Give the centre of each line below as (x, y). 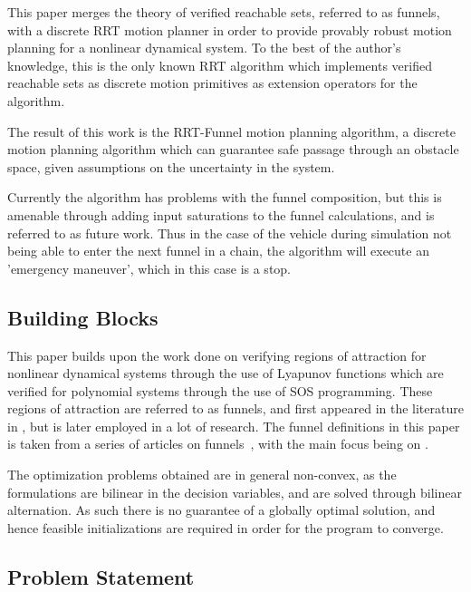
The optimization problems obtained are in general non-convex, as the (202, 475)
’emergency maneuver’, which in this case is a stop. (149, 268)
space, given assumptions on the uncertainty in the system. (171, 166)
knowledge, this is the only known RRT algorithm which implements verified (220, 65)
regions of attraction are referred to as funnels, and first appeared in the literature (235, 408)
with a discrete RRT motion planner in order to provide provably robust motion (230, 29)
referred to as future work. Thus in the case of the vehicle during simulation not (230, 233)
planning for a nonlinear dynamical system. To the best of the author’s (204, 48)
